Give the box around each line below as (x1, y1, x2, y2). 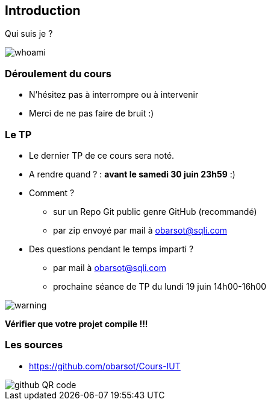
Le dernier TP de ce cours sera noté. (29, 150, 175, 161)
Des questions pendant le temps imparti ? (29, 243, 194, 254)
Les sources (5, 339, 63, 351)
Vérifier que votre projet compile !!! (5, 318, 148, 329)
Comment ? (29, 187, 75, 198)
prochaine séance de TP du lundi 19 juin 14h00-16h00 (53, 281, 267, 292)
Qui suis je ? (5, 28, 53, 39)
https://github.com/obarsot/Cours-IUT (29, 360, 181, 371)
